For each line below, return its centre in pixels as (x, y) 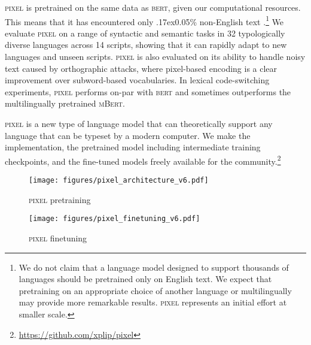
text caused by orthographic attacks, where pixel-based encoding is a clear (141, 68)
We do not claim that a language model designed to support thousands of (154, 267)
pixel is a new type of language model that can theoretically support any (139, 123)
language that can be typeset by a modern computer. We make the (128, 135)
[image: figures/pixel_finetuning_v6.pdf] (115, 219)
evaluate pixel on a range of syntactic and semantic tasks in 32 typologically (145, 33)
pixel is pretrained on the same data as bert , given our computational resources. (153, 7)
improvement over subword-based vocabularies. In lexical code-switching (137, 80)
